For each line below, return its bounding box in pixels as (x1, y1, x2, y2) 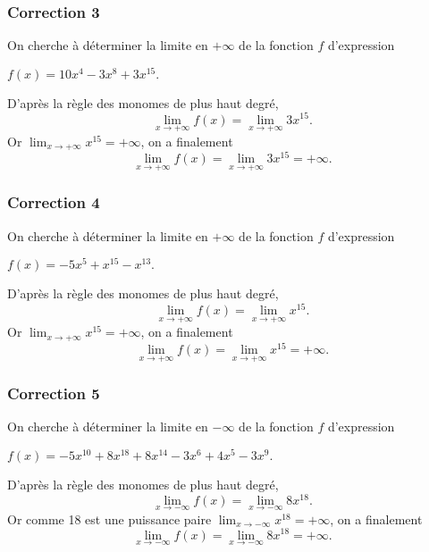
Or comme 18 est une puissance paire (7, 509, 212, 528)
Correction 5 (7, 381, 100, 404)
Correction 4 (7, 191, 100, 213)
